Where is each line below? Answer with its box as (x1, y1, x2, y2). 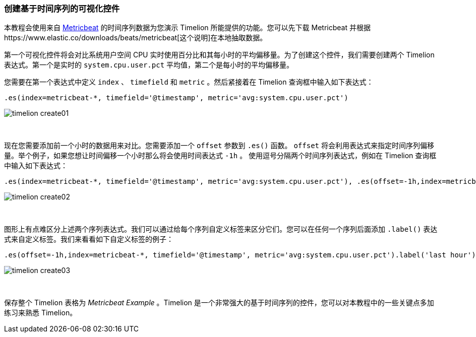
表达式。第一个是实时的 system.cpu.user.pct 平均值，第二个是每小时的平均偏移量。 (4, 60, 294, 70)
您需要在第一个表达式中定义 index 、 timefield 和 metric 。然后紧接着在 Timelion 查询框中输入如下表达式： (4, 78, 374, 87)
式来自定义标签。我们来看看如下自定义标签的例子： (4, 235, 173, 244)
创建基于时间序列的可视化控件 (4, 4, 120, 14)
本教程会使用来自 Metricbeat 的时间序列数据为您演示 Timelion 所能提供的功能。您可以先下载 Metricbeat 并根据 (4, 23, 371, 32)
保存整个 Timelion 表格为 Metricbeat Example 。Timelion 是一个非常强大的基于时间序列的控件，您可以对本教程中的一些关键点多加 (4, 298, 434, 307)
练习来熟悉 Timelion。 (4, 308, 77, 317)
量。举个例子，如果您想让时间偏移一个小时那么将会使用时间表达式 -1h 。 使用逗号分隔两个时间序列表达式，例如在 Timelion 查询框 (4, 151, 437, 160)
